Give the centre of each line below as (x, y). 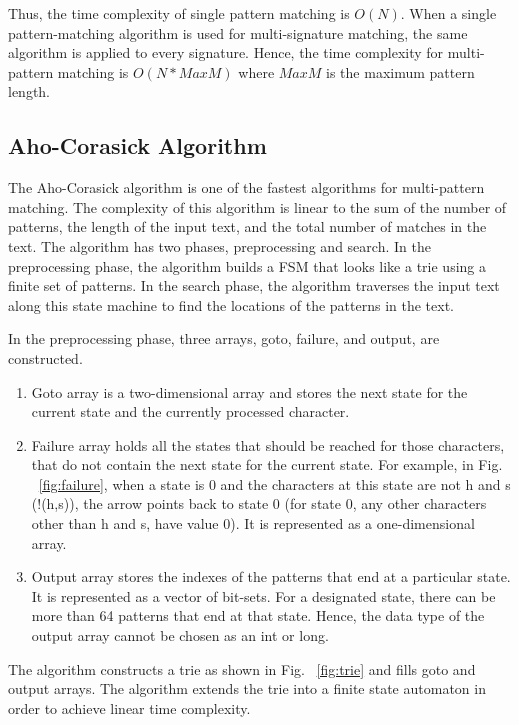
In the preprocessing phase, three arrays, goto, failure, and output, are (224, 338)
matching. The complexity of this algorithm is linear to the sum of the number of (257, 206)
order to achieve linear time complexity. (129, 707)
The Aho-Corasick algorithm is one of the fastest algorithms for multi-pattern (246, 187)
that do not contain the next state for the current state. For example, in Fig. (267, 464)
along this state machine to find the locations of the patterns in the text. (231, 304)
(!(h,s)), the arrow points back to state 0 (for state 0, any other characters (259, 503)
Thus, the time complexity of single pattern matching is (179, 13)
